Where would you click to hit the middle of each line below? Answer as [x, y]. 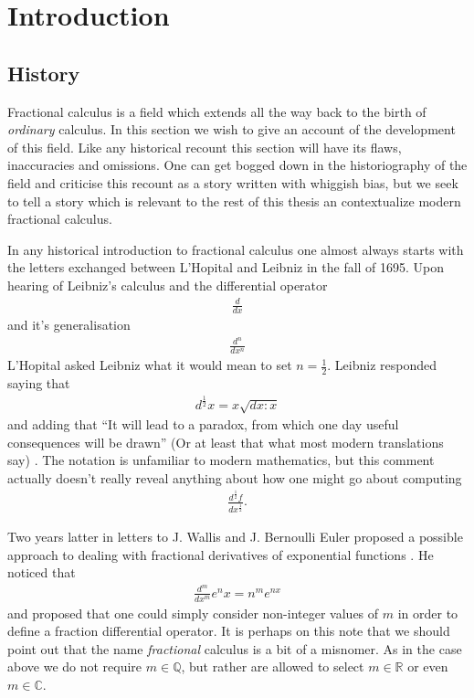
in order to [428, 613]
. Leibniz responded [382, 365]
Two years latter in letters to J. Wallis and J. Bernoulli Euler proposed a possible [235, 536]
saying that [39, 383]
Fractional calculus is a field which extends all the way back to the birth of [217, 111]
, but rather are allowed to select [273, 666]
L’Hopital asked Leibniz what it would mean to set [150, 365]
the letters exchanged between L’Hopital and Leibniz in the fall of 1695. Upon [226, 267]
